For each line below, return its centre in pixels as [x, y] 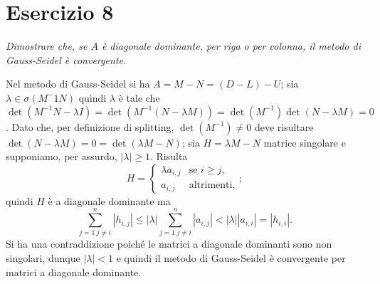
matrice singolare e [305, 142]
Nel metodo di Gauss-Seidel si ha [78, 84]
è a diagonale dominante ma [109, 200]
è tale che [139, 97]
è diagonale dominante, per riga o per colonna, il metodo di [231, 46]
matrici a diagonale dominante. [74, 272]
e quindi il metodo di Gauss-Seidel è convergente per [231, 258]
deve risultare [284, 126]
